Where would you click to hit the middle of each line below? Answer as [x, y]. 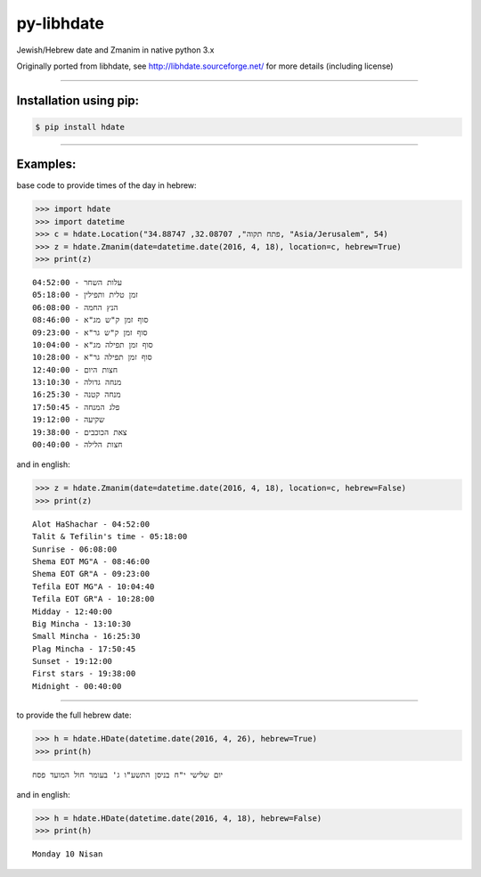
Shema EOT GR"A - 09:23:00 [91, 574]
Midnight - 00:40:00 [77, 686]
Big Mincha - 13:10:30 [82, 623]
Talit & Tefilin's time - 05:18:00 [110, 537]
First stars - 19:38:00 [84, 674]
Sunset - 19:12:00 [73, 661]
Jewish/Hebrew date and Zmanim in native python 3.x [115, 50]
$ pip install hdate [80, 127]
